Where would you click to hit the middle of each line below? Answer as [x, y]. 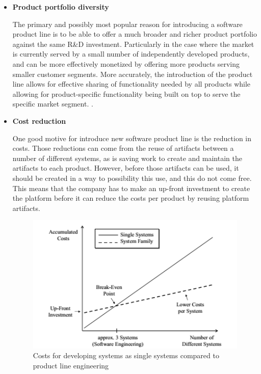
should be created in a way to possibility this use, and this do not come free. [132, 178]
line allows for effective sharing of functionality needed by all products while [132, 84]
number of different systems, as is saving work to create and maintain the [127, 158]
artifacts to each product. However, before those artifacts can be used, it [126, 168]
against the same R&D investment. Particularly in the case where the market [133, 44]
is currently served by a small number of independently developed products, [131, 54]
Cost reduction [39, 121]
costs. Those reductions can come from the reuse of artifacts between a [123, 148]
